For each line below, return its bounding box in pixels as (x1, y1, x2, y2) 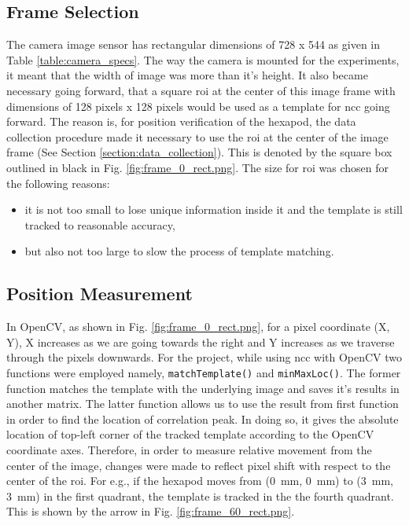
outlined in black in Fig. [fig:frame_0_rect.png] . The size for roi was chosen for (6, 159, 389, 175)
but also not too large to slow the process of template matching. (24, 243, 334, 259)
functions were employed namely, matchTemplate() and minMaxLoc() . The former (6, 364, 401, 380)
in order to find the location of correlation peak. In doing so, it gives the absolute (6, 410, 399, 427)
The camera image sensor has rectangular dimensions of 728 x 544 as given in (6, 36, 381, 53)
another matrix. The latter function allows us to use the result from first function (6, 395, 399, 412)
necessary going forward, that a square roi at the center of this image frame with (6, 82, 396, 98)
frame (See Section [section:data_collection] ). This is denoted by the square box (6, 144, 392, 160)
